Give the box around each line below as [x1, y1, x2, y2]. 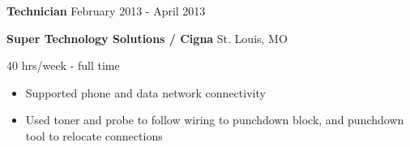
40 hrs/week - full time [6, 57, 120, 74]
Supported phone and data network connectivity [25, 84, 266, 101]
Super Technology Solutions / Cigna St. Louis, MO [6, 29, 288, 46]
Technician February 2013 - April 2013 [6, 2, 206, 19]
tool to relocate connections [25, 127, 163, 144]
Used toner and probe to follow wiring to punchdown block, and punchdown [25, 111, 404, 128]
